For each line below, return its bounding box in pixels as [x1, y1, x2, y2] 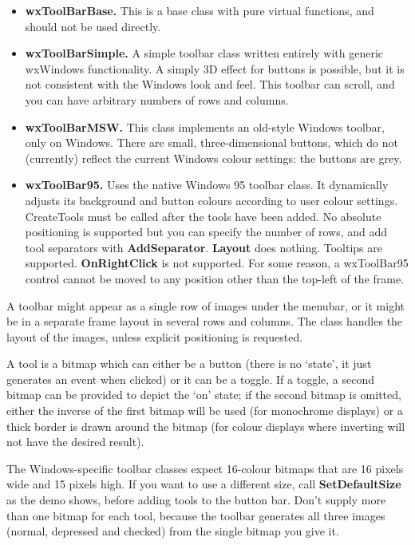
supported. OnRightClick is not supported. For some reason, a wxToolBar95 [25, 255, 409, 271]
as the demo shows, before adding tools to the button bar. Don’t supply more [6, 492, 386, 508]
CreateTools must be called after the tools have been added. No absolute [25, 207, 381, 224]
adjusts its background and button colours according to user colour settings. [25, 192, 398, 208]
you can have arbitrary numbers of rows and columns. [25, 91, 289, 108]
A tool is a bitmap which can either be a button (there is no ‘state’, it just [6, 355, 372, 372]
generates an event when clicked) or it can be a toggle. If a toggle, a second [6, 370, 374, 387]
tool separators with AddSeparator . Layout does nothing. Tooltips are [25, 239, 382, 255]
